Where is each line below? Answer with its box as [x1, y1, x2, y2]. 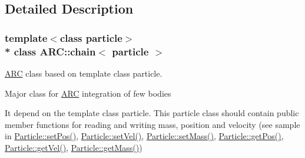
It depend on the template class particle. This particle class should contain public [5, 107, 299, 119]
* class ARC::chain [5, 44, 96, 58]
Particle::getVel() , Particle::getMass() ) [5, 141, 142, 153]
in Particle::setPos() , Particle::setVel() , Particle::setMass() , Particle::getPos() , [5, 130, 284, 142]
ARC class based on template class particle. [5, 67, 163, 79]
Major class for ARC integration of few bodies [5, 87, 171, 99]
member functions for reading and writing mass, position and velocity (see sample [5, 118, 300, 130]
